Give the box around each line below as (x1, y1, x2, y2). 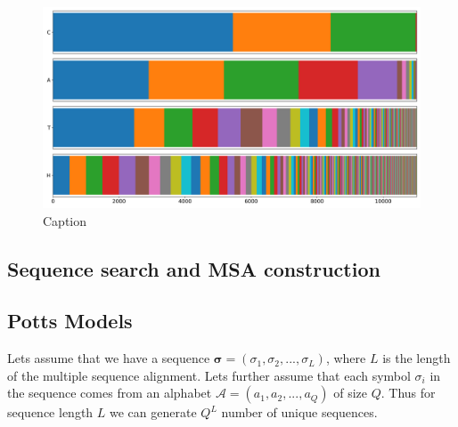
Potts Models (7, 307, 133, 334)
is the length (382, 349, 451, 367)
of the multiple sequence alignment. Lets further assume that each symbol (7, 366, 411, 384)
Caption (43, 211, 87, 230)
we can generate (110, 403, 197, 422)
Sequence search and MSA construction (7, 254, 380, 282)
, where (325, 349, 366, 367)
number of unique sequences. (221, 403, 378, 422)
